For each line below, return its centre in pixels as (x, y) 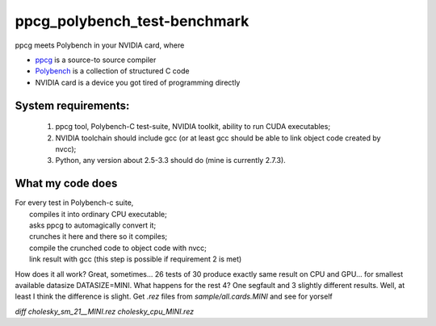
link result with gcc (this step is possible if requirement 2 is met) (136, 259)
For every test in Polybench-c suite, (74, 203)
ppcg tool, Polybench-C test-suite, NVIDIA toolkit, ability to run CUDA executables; (193, 127)
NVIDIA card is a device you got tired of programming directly (138, 82)
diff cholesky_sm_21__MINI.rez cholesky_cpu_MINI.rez (104, 311)
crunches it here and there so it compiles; (99, 236)
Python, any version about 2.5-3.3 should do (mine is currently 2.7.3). (170, 161)
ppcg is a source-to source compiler (96, 60)
